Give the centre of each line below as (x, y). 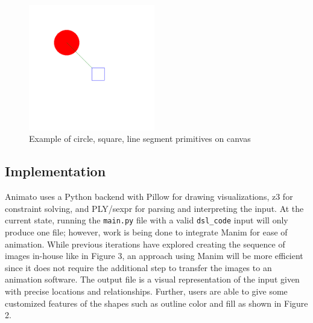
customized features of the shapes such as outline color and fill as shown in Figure (156, 303)
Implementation (55, 171)
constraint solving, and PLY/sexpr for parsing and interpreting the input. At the (154, 208)
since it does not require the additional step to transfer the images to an (138, 267)
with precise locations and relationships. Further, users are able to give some (146, 291)
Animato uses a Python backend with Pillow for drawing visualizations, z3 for (149, 197)
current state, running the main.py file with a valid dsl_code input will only (147, 220)
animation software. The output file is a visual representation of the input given (152, 279)
